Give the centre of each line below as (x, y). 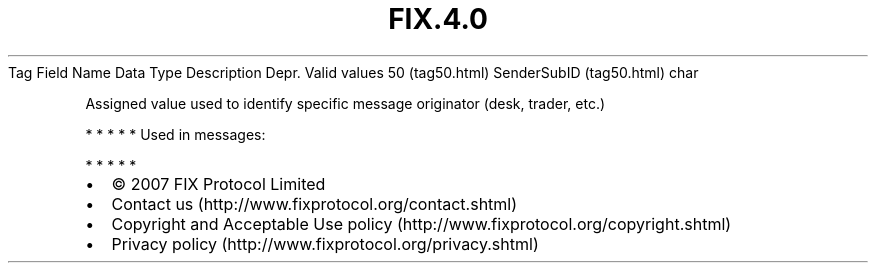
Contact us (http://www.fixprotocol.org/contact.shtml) (314, 203)
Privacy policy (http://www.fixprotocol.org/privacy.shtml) (325, 243)
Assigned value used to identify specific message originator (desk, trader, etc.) (345, 103)
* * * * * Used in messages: (175, 134)
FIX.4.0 (438, 19)
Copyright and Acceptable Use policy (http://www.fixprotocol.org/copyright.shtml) (421, 223)
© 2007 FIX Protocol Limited (218, 183)
